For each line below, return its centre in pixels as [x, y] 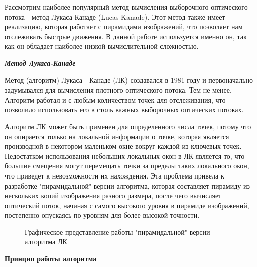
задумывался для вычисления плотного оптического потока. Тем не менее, [118, 90]
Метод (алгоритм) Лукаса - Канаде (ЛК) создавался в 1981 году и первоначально [129, 80]
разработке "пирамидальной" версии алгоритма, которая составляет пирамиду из [127, 185]
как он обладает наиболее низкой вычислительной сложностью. [102, 46]
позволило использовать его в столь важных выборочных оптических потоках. [124, 109]
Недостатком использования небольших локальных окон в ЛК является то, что [125, 156]
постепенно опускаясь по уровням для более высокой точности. [102, 215]
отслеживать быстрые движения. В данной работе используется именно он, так [126, 36]
